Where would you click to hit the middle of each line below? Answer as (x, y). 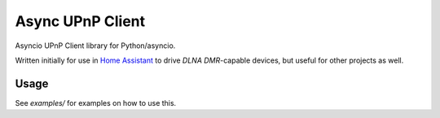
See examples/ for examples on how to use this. (96, 103)
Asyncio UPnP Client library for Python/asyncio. (95, 46)
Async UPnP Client (80, 21)
